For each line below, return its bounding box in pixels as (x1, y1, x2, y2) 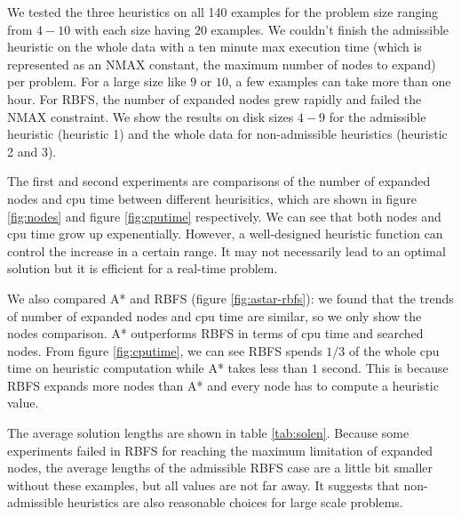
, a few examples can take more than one (227, 72, 451, 91)
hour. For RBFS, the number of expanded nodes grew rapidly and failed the (7, 89, 422, 108)
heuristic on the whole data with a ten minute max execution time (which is (7, 37, 422, 56)
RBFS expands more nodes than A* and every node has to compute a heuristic (7, 376, 439, 394)
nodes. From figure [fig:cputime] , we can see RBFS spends (7, 341, 322, 359)
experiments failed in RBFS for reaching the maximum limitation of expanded (7, 440, 433, 459)
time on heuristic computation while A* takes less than (7, 359, 308, 377)
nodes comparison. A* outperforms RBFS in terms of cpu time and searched (7, 324, 424, 343)
